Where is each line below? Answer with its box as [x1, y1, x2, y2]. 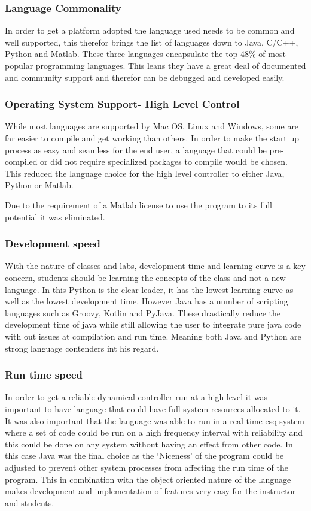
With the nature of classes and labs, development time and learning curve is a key [5, 259, 306, 272]
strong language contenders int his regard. [5, 341, 159, 354]
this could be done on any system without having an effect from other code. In [5, 437, 293, 450]
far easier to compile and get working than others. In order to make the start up [5, 132, 300, 144]
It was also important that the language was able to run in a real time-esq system [5, 414, 305, 427]
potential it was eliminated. [5, 210, 105, 223]
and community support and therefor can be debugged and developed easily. [5, 71, 285, 83]
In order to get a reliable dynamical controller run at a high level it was [5, 391, 267, 403]
